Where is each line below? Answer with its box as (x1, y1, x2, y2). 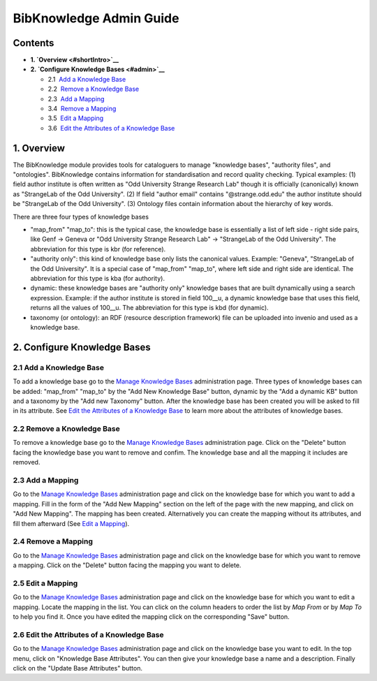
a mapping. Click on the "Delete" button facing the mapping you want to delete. (13, 561, 242, 569)
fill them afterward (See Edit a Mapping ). (13, 519, 130, 527)
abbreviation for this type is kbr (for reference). (30, 244, 166, 253)
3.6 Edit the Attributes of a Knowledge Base (47, 124, 175, 132)
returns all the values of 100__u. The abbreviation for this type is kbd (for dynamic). (30, 304, 269, 312)
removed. (13, 458, 40, 467)
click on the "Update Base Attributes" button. (13, 664, 143, 672)
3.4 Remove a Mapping (47, 105, 117, 113)
